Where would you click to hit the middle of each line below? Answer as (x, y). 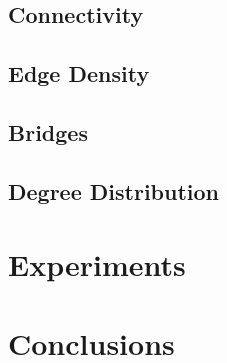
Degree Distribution (114, 190)
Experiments (97, 264)
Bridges (48, 131)
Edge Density (79, 73)
